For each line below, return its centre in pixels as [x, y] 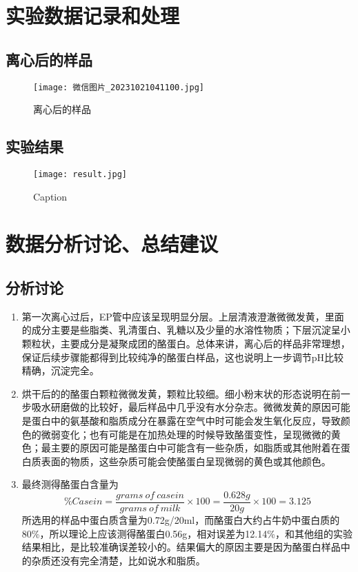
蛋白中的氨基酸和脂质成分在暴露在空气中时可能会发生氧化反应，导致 [186, 421]
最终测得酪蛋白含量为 [70, 484]
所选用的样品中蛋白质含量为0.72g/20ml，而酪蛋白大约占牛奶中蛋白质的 [181, 520]
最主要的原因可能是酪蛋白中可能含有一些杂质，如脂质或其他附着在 [191, 448]
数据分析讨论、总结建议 [112, 244]
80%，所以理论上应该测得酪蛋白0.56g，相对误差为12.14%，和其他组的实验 [187, 533]
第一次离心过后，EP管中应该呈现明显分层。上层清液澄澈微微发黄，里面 [183, 316]
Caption [50, 196]
